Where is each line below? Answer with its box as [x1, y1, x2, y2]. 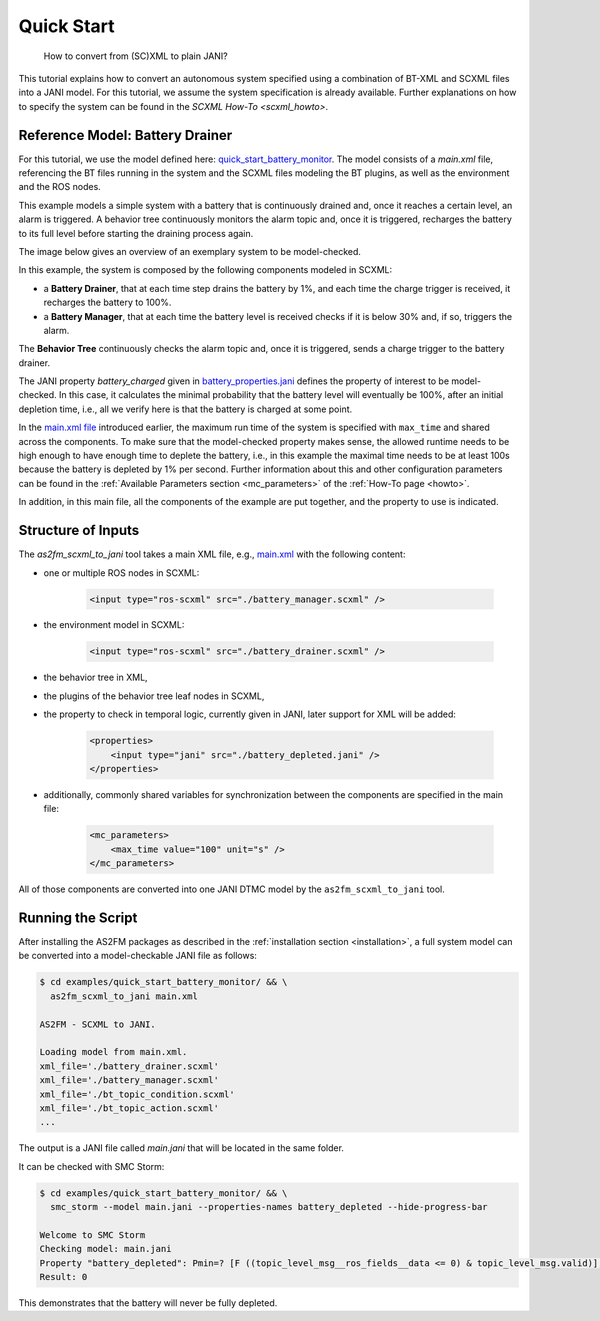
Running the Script [18, 909, 138, 926]
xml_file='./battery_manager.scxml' [39, 1075, 220, 1086]
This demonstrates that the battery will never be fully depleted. [18, 1297, 278, 1309]
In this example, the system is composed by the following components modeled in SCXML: [18, 264, 393, 276]
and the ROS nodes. [18, 181, 102, 193]
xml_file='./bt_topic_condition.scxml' [39, 1088, 235, 1100]
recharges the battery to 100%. [43, 296, 172, 309]
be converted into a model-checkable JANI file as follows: [18, 950, 257, 962]
